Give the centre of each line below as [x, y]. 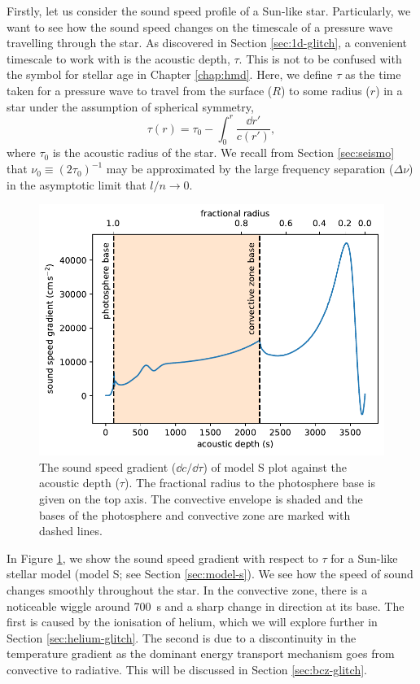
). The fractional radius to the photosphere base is [250, 483]
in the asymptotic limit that [77, 184]
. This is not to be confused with [320, 58]
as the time [373, 74]
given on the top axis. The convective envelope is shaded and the [201, 498]
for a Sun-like [364, 558]
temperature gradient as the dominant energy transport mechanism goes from [201, 654]
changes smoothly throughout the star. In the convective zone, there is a [187, 589]
